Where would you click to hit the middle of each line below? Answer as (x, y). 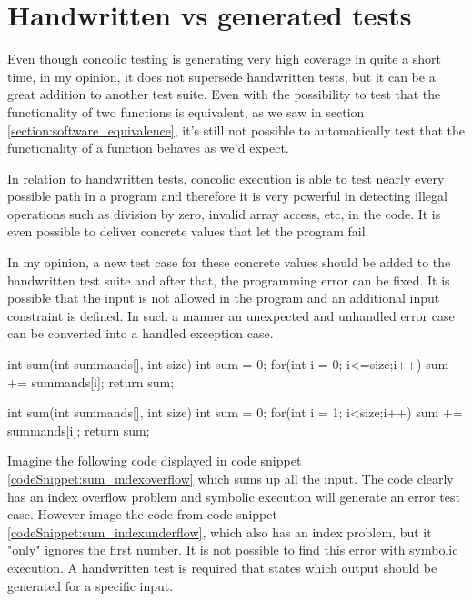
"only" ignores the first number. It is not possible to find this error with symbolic (233, 550)
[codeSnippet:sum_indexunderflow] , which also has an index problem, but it (220, 531)
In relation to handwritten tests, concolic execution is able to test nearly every (226, 178)
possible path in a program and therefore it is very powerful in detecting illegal (227, 196)
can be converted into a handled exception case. (141, 333)
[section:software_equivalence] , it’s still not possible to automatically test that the (236, 130)
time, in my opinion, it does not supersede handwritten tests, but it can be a (221, 76)
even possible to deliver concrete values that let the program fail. (188, 231)
